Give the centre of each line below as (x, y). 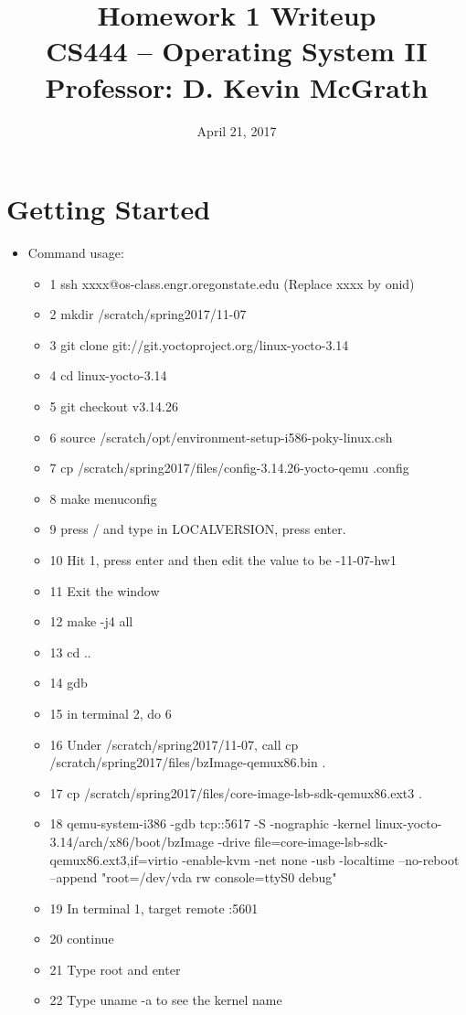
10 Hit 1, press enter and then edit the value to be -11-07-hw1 (223, 559)
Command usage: (76, 253)
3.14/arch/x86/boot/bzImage (132, 841)
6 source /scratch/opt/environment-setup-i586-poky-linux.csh (221, 437)
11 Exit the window (105, 590)
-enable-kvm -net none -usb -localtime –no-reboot (321, 859)
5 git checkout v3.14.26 (114, 406)
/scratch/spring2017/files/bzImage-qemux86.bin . (188, 762)
